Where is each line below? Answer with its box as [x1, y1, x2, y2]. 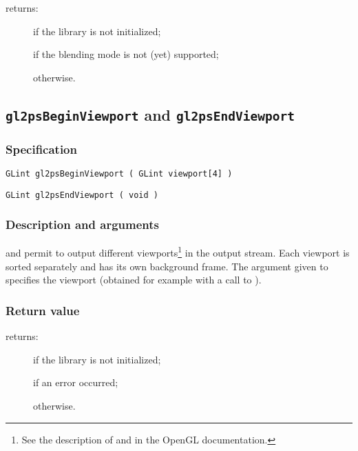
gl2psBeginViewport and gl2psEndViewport [6, 103, 295, 125]
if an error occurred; [33, 375, 118, 390]
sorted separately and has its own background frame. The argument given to [6, 259, 328, 273]
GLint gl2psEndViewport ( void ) [6, 190, 158, 200]
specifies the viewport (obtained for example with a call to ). [6, 272, 262, 287]
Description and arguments [6, 216, 159, 233]
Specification [6, 140, 77, 157]
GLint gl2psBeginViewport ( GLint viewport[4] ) [6, 168, 233, 179]
